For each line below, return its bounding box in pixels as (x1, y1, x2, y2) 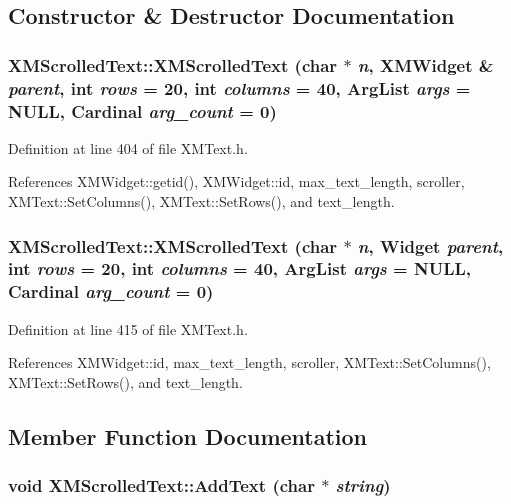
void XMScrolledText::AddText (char (8, 473, 315, 498)
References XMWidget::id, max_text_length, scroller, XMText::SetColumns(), (8, 352, 491, 373)
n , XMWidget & (357, 52, 494, 77)
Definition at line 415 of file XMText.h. (8, 318, 248, 339)
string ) (335, 473, 391, 498)
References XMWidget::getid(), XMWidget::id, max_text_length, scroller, (8, 171, 465, 192)
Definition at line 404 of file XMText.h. (8, 137, 248, 158)
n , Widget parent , (357, 233, 504, 258)
